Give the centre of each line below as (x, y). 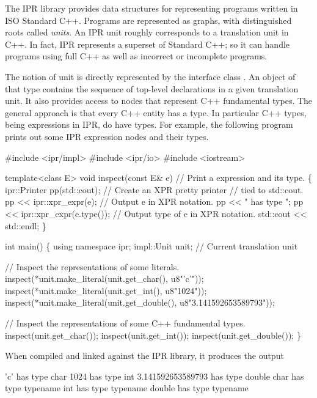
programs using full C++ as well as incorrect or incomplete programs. (136, 56)
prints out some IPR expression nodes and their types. (107, 136)
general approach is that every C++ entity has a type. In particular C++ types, (156, 112)
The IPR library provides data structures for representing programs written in (151, 8)
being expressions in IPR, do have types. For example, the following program (149, 124)
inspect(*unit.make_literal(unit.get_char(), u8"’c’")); (104, 278)
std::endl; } (26, 225)
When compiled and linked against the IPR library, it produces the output (144, 356)
